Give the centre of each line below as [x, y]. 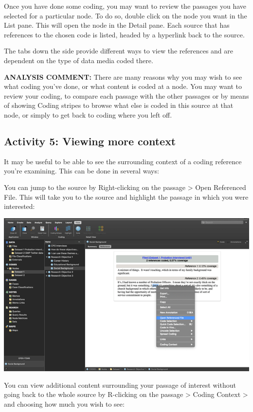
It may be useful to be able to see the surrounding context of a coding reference [123, 161]
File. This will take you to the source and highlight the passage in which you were [126, 197]
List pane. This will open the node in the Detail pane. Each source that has [117, 25]
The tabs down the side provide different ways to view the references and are [119, 51]
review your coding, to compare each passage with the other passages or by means [126, 95]
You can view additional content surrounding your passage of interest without [120, 385]
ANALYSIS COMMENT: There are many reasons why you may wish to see [123, 77]
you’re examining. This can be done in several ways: [81, 171]
